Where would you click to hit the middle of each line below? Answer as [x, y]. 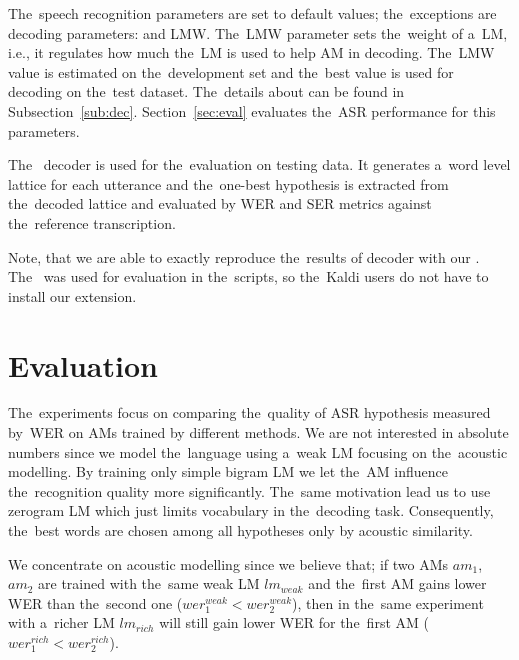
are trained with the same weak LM [149, 583]
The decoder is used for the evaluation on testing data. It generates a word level [259, 164]
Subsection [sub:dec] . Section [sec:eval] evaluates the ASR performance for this [252, 110]
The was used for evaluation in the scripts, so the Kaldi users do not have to [248, 276]
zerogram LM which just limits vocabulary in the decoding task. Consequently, [251, 510]
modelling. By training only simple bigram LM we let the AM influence [228, 471]
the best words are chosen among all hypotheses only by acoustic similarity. [240, 530]
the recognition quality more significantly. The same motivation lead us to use [249, 490]
